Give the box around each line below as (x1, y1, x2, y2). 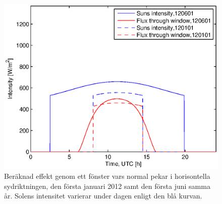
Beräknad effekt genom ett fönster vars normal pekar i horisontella (4, 170, 210, 181)
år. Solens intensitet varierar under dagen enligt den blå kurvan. (4, 190, 202, 201)
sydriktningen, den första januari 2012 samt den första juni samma (4, 180, 210, 191)
